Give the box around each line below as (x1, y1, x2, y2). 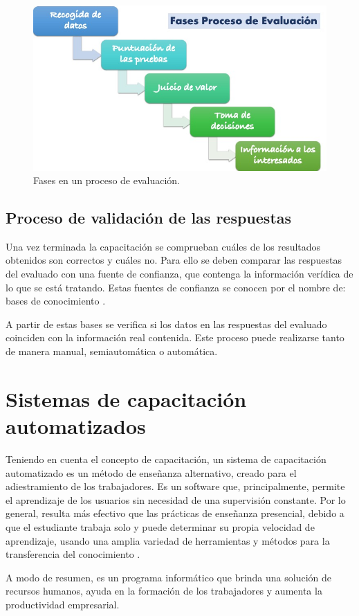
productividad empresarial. (6, 597, 120, 611)
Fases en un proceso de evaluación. (33, 173, 181, 188)
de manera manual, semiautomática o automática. (6, 344, 218, 359)
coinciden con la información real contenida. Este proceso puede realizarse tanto (6, 330, 344, 345)
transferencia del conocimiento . (6, 547, 140, 561)
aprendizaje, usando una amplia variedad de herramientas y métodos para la (6, 533, 330, 547)
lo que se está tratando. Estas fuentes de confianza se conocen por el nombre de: (6, 280, 346, 294)
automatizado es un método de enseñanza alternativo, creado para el (6, 465, 297, 480)
